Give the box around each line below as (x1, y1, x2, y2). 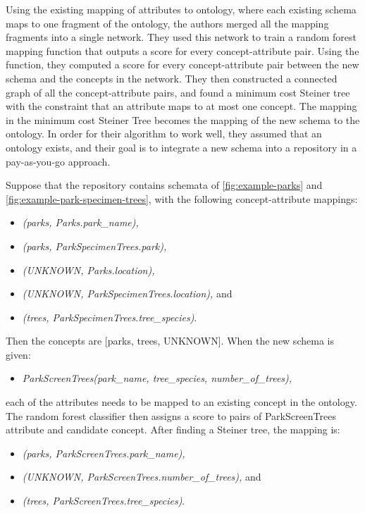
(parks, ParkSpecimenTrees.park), (22, 238, 167, 253)
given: (6, 347, 31, 361)
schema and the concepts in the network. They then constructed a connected (6, 70, 338, 85)
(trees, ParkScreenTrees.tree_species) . (22, 493, 185, 508)
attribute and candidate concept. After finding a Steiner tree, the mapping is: (6, 422, 340, 437)
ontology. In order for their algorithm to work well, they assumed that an (6, 126, 322, 141)
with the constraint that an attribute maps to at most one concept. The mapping (6, 99, 357, 113)
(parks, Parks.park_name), (22, 215, 139, 230)
